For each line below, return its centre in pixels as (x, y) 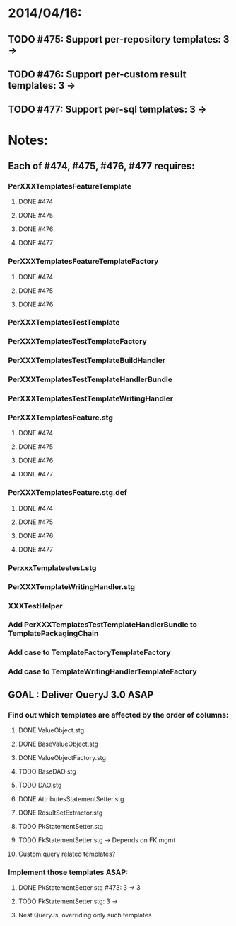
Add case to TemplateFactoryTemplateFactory (90, 652)
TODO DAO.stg (40, 785)
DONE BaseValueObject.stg (58, 744)
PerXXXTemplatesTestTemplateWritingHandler (91, 398)
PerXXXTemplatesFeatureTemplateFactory (83, 262)
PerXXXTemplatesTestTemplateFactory (77, 342)
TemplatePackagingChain (53, 634)
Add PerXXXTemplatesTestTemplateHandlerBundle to (102, 625)
